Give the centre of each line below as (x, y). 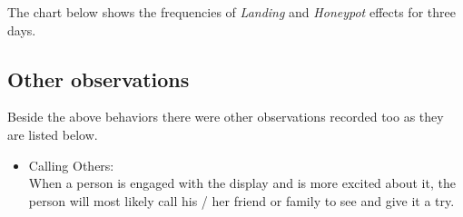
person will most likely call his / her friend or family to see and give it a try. (241, 200)
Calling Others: (71, 165)
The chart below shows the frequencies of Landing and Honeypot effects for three (231, 12)
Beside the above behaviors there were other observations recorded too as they (226, 117)
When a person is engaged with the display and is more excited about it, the (242, 183)
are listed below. (53, 134)
